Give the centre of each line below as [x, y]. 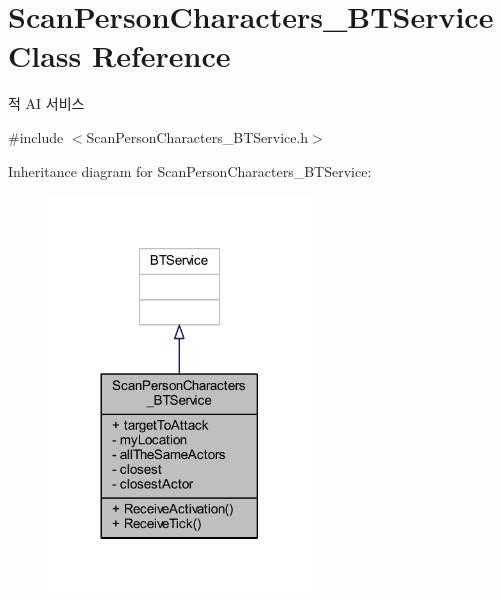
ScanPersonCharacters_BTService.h [197, 136]
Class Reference [119, 55]
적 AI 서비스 [46, 103]
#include [36, 136]
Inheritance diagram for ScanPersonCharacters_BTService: [190, 170]
